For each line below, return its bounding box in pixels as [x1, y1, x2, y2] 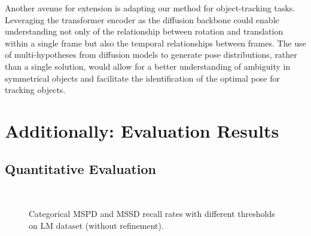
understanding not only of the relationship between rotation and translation [5, 25, 283, 38]
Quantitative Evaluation [5, 159, 156, 178]
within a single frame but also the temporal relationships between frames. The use [5, 36, 306, 49]
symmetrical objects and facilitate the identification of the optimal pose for [5, 72, 280, 84]
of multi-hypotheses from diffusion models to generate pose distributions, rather [5, 48, 297, 61]
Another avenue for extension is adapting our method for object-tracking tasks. [5, 2, 295, 14]
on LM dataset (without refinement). [29, 219, 164, 231]
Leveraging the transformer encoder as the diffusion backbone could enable [5, 13, 279, 26]
